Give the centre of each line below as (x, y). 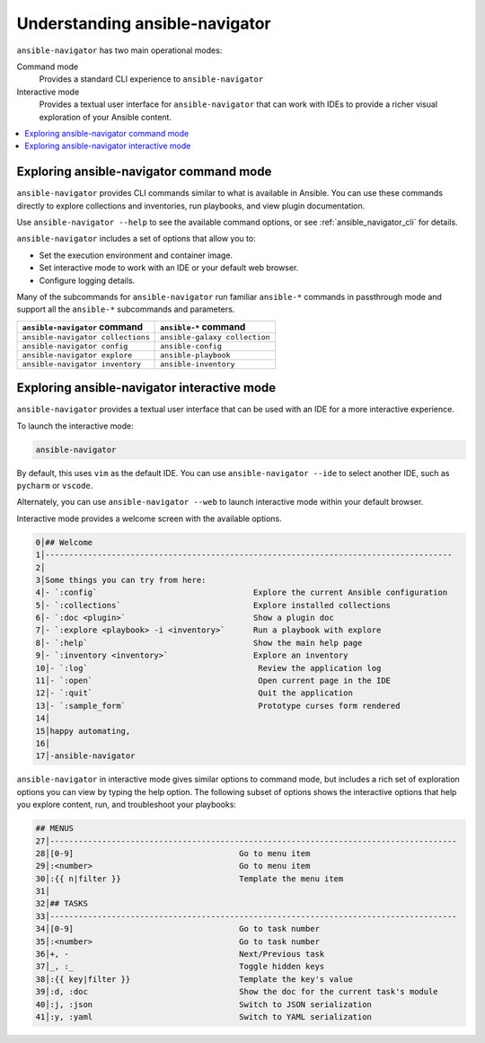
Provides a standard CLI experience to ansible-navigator (151, 79)
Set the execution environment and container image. (136, 255)
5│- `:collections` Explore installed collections (213, 605)
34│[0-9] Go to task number (178, 929)
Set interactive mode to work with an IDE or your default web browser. (169, 268)
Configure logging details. (87, 280)
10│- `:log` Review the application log (208, 668)
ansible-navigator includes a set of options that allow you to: (136, 239)
